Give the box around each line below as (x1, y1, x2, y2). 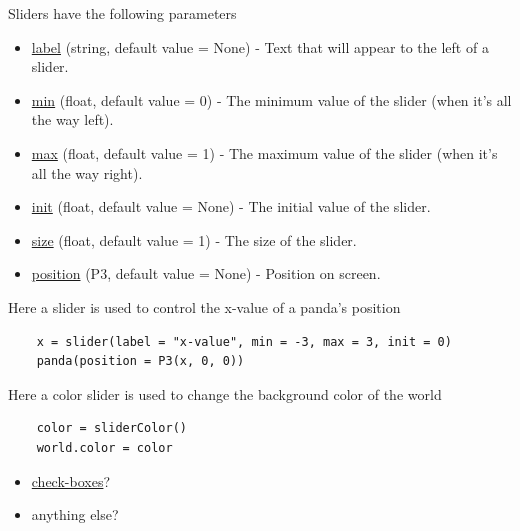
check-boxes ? (31, 470, 111, 491)
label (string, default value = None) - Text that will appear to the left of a (31, 36, 489, 57)
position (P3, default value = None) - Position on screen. (31, 263, 381, 284)
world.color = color (36, 440, 173, 455)
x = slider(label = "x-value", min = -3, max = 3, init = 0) (36, 334, 452, 349)
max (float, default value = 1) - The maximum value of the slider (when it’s (31, 142, 498, 163)
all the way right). (31, 162, 143, 183)
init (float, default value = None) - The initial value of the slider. (31, 196, 431, 217)
